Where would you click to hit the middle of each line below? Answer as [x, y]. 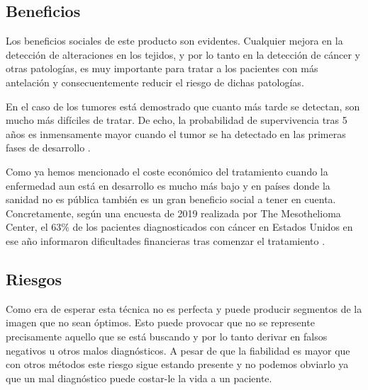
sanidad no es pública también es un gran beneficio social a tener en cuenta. [171, 199]
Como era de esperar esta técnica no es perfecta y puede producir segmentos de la [184, 308]
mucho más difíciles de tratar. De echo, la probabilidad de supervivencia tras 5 [177, 120]
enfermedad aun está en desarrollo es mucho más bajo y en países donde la [168, 185]
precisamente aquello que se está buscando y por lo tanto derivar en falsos [167, 336]
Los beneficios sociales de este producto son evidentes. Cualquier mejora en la [174, 41]
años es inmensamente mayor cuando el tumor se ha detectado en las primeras [176, 133]
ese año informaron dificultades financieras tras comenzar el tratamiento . [166, 240]
